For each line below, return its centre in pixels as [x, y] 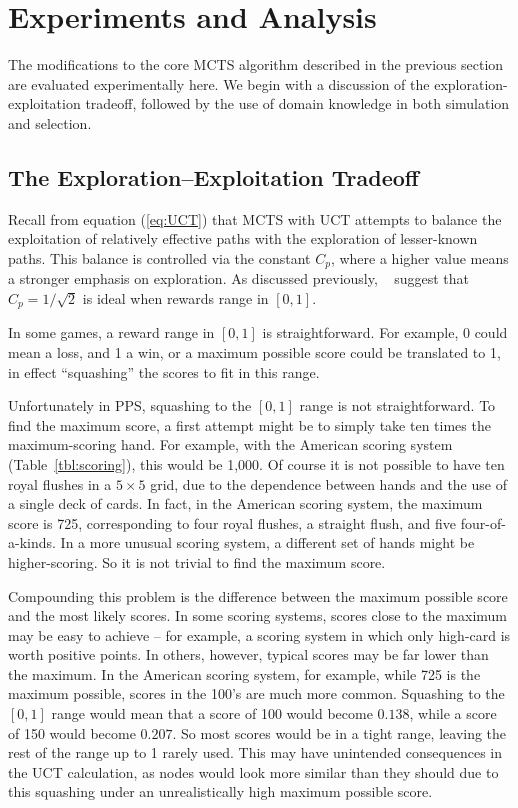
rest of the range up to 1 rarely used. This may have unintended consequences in [255, 752]
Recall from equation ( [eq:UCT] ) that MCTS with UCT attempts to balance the [255, 218]
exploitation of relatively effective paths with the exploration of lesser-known [243, 238]
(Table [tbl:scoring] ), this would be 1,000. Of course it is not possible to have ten [256, 463]
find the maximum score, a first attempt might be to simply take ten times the [249, 424]
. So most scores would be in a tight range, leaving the [339, 732]
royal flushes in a [60, 483]
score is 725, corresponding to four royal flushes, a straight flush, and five [232, 522]
